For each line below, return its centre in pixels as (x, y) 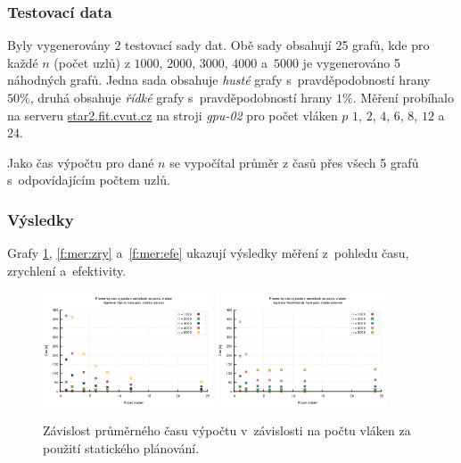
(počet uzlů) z (92, 62)
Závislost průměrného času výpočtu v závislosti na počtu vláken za (227, 430)
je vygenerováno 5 (351, 62)
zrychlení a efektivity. (67, 270)
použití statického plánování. (121, 447)
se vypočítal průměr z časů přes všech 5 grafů (294, 162)
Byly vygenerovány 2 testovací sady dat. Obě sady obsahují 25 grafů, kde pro (218, 45)
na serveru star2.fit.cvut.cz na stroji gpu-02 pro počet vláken (173, 115)
